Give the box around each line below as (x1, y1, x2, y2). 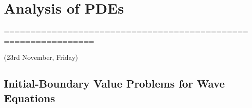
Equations (4, 90, 55, 105)
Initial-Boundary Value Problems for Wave (4, 76, 225, 91)
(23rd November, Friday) (4, 52, 78, 62)
